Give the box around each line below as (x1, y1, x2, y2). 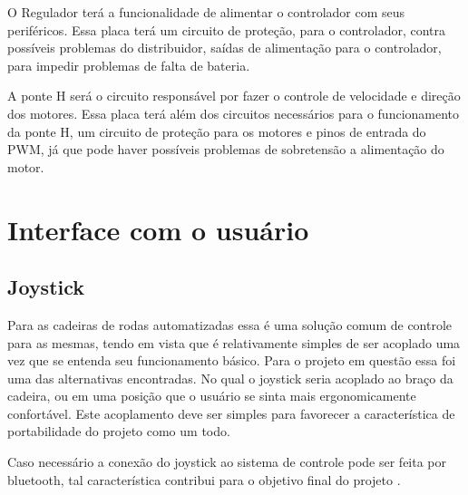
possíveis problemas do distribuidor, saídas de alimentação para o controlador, (7, 38, 442, 57)
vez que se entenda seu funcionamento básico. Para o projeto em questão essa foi (7, 351, 456, 370)
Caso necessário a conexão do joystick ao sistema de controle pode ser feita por (7, 452, 447, 471)
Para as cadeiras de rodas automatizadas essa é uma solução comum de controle (7, 315, 453, 334)
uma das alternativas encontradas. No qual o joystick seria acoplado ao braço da (7, 368, 453, 387)
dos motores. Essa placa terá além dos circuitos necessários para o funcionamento (7, 103, 460, 122)
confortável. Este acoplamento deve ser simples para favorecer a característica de (7, 403, 455, 422)
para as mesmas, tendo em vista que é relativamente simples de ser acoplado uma (7, 333, 461, 352)
